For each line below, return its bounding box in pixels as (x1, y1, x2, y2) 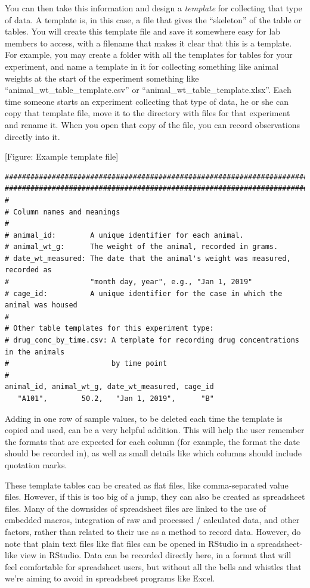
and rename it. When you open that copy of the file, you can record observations (5, 118, 300, 130)
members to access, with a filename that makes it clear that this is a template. (5, 36, 292, 49)
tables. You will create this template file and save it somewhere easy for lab (5, 25, 281, 38)
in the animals (5, 347, 65, 356)
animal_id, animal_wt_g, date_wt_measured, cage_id (5, 382, 214, 391)
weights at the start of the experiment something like (5, 71, 199, 84)
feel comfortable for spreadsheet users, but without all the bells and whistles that (5, 560, 302, 573)
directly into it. (5, 130, 60, 142)
